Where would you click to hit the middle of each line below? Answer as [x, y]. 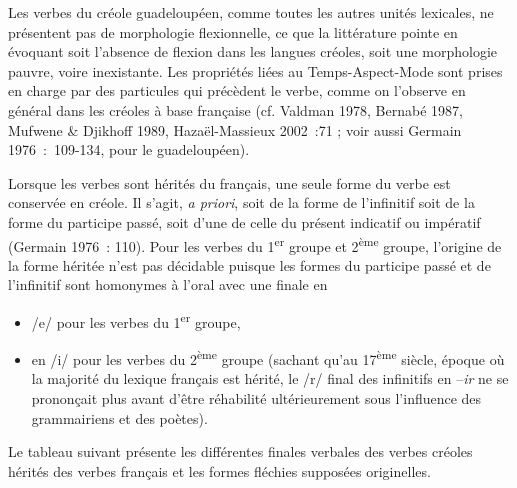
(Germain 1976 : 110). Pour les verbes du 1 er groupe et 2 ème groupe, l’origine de [255, 244]
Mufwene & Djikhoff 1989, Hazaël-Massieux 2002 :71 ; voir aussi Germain [235, 129]
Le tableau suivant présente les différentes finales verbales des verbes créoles [240, 451]
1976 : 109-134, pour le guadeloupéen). [129, 149]
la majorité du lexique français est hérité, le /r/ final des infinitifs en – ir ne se [270, 378]
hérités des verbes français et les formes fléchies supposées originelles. [219, 470]
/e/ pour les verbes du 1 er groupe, [136, 320]
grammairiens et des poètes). [119, 417]
